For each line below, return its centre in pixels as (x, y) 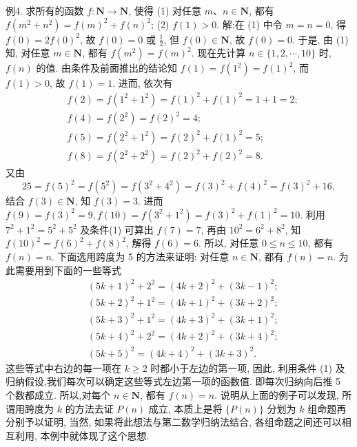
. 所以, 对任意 (229, 243)
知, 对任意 (28, 53)
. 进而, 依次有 (143, 83)
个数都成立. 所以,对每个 (58, 395)
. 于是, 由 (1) (320, 39)
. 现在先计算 (218, 53)
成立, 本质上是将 (185, 408)
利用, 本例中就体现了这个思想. (82, 435)
